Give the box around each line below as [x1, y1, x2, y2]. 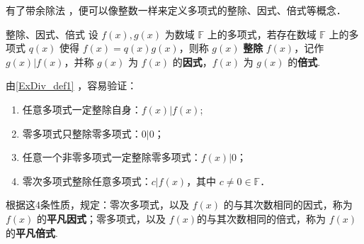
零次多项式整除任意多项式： [22, 173, 152, 188]
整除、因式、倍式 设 [6, 26, 98, 41]
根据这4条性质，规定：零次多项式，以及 [6, 197, 189, 212]
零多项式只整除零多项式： [22, 126, 142, 140]
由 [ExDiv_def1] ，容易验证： [6, 78, 137, 93]
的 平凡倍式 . [6, 225, 58, 240]
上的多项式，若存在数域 [207, 26, 317, 41]
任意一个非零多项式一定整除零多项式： [22, 150, 201, 165]
